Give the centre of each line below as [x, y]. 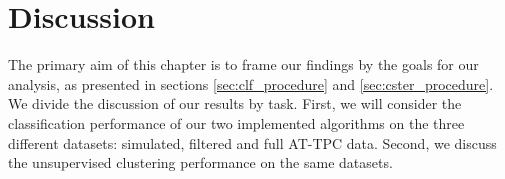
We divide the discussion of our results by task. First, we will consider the [235, 103]
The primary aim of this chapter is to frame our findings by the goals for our [243, 64]
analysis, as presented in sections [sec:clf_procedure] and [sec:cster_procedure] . [251, 83]
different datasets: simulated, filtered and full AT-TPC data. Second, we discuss [252, 142]
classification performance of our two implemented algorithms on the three [236, 122]
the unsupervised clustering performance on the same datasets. [200, 162]
